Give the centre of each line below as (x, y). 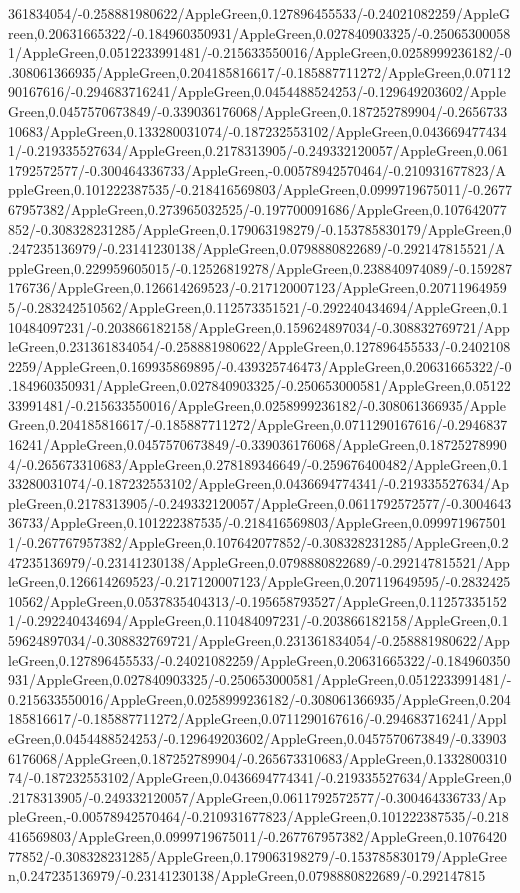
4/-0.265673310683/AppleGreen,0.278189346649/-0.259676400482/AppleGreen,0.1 (258, 463)
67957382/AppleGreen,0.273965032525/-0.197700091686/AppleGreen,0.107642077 (257, 208)
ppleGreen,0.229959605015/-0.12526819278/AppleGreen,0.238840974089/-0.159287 (260, 267)
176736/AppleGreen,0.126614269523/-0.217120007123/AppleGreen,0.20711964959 (257, 287)
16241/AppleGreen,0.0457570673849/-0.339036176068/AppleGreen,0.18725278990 (257, 444)
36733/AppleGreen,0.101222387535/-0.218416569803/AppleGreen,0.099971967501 (257, 522)
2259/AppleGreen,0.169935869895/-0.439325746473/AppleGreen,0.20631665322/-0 (260, 365)
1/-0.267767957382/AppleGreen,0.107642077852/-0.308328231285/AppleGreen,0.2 (258, 542)
